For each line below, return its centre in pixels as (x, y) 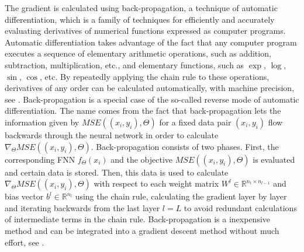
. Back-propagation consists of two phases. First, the (185, 146)
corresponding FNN (40, 159)
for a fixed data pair (195, 122)
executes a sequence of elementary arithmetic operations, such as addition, (138, 53)
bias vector (24, 196)
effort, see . (25, 242)
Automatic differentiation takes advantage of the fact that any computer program (151, 42)
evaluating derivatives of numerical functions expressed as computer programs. (145, 31)
